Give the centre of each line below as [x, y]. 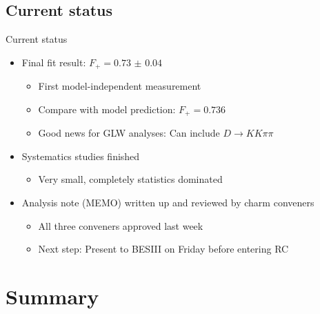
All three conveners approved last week [121, 225]
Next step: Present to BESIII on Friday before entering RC [163, 249]
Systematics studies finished [81, 156]
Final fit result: [54, 62]
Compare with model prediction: [107, 109]
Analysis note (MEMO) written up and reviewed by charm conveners [168, 203]
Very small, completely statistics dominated [130, 179]
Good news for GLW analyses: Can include [129, 133]
